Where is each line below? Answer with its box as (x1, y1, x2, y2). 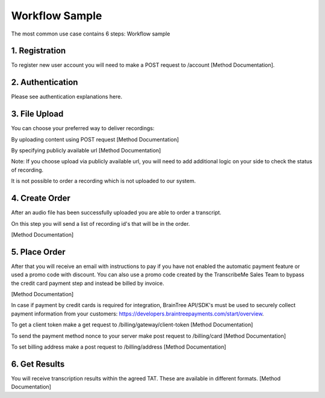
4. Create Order (11, 193, 70, 204)
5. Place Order (11, 247, 66, 257)
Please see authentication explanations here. (11, 93, 123, 101)
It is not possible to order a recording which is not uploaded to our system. (11, 178, 196, 185)
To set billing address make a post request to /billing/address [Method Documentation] (11, 343, 226, 350)
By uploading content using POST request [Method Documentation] (11, 135, 179, 143)
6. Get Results (11, 359, 65, 369)
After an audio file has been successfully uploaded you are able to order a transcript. (11, 209, 222, 216)
